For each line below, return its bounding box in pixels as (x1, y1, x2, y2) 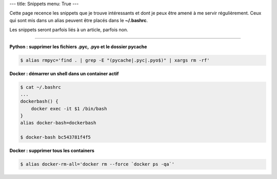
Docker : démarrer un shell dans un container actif (9, 70, 119, 76)
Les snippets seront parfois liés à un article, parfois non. (9, 27, 128, 33)
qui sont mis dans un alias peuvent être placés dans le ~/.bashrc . (9, 17, 148, 23)
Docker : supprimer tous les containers (9, 148, 94, 154)
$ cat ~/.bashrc (20, 84, 62, 90)
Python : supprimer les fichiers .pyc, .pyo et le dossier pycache (9, 44, 147, 50)
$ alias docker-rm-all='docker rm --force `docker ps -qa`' (20, 162, 175, 167)
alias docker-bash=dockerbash (20, 120, 96, 126)
